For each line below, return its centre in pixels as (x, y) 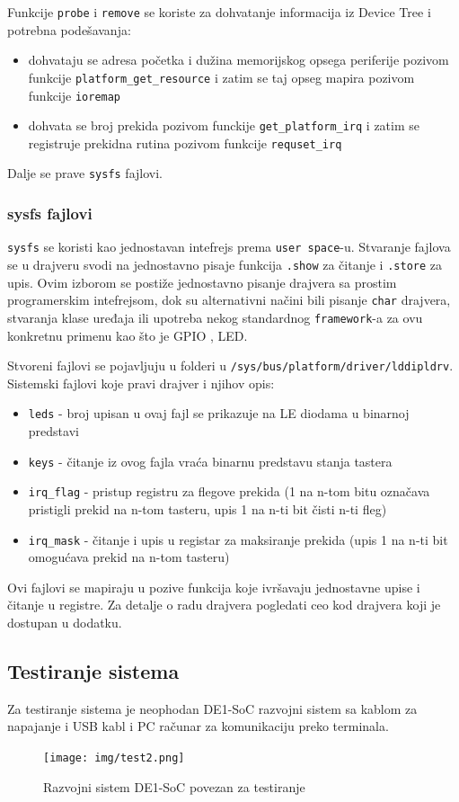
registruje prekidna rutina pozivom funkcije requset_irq (185, 143)
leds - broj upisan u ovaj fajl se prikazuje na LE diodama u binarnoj (219, 413)
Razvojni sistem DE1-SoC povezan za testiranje (174, 786)
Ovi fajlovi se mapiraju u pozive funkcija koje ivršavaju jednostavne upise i (214, 587)
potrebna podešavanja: (69, 29)
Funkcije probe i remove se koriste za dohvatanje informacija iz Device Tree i (219, 12)
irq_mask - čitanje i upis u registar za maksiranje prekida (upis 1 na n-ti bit (238, 539)
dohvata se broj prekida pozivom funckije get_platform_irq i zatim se (224, 125)
